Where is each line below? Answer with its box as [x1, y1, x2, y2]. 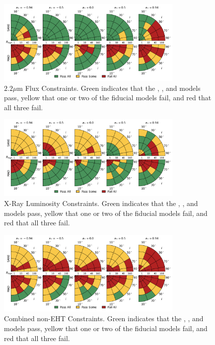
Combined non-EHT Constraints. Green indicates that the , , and [4, 313, 204, 324]
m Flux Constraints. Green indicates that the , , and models [17, 82, 201, 93]
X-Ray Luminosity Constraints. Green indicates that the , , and [4, 198, 198, 208]
